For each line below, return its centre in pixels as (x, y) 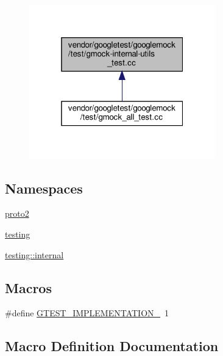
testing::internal (34, 254)
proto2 (17, 213)
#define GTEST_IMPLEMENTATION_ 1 (87, 313)
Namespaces (44, 188)
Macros (28, 287)
